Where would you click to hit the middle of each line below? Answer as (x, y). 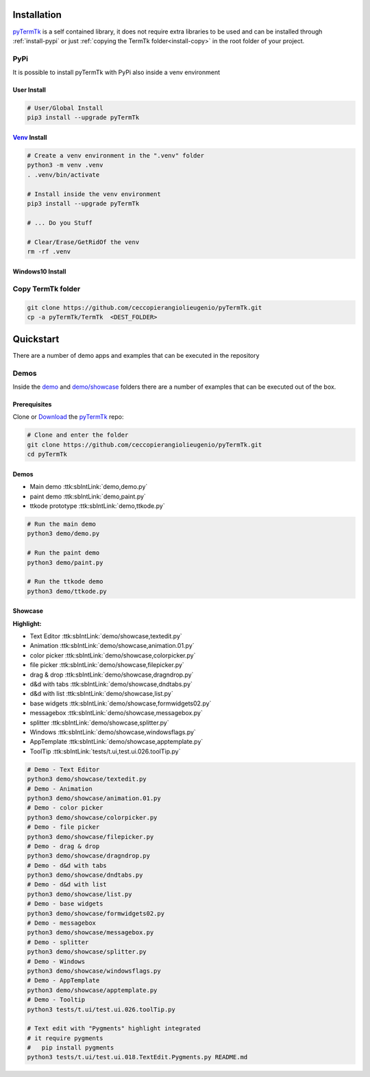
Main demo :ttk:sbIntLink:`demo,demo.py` (89, 487)
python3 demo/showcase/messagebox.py (90, 933)
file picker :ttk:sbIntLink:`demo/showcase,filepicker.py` (107, 665)
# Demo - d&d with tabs (67, 865)
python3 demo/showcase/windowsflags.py (94, 971)
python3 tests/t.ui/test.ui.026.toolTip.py (101, 1009)
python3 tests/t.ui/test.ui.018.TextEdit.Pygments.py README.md (137, 1057)
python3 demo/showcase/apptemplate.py (92, 990)
